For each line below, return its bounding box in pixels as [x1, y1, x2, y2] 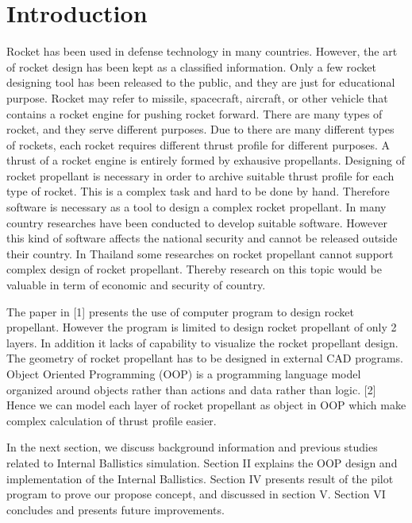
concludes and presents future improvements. [6, 501, 225, 517]
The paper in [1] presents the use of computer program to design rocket [6, 303, 355, 320]
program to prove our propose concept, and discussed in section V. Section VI [6, 486, 386, 502]
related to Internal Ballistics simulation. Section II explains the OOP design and [6, 454, 398, 471]
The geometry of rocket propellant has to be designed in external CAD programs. [6, 350, 403, 366]
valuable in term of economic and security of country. [6, 277, 266, 293]
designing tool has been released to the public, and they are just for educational [6, 74, 395, 91]
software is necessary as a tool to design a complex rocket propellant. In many [6, 199, 387, 215]
